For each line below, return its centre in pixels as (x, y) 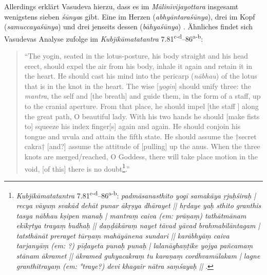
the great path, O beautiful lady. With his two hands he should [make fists (142, 116)
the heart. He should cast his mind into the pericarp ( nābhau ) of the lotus (141, 76)
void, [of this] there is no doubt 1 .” (77, 168)
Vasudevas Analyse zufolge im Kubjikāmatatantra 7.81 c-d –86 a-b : (104, 38)
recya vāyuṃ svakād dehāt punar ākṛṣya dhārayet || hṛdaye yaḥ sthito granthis (139, 205)
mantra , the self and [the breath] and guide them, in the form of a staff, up (142, 96)
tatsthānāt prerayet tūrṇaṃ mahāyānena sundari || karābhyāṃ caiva (123, 235)
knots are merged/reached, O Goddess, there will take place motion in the (141, 156)
